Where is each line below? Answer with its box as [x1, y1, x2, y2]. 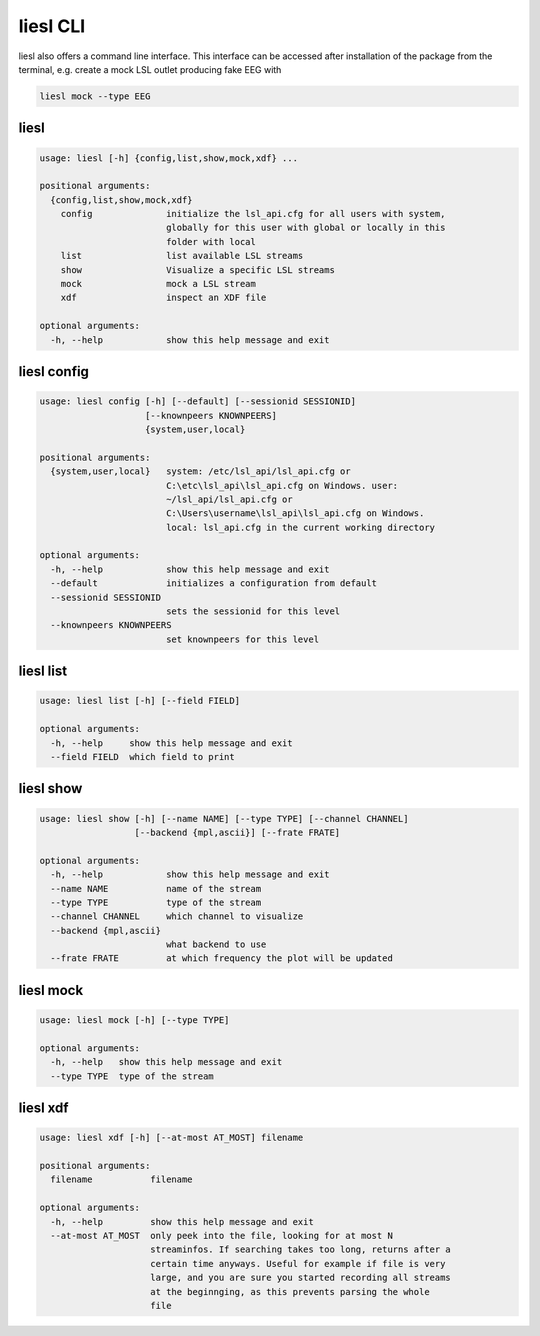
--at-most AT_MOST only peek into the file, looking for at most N [50, 1230, 394, 1241]
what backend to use [165, 939, 267, 950]
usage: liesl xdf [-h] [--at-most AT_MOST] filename [39, 1132, 304, 1144]
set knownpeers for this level [165, 633, 320, 645]
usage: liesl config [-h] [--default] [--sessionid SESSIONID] [39, 396, 357, 407]
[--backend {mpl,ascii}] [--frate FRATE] [134, 826, 341, 838]
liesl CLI [18, 15, 86, 37]
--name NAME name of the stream [50, 883, 262, 894]
